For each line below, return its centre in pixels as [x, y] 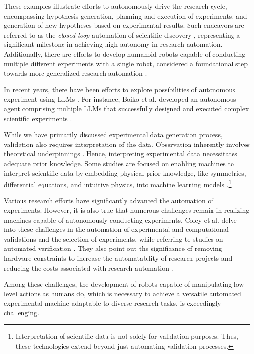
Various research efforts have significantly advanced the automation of [109, 200]
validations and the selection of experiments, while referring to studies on [114, 239]
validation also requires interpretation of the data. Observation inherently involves [127, 144]
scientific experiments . [38, 118]
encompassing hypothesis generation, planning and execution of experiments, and [126, 15]
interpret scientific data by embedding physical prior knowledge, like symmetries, [125, 173]
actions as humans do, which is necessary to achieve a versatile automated [130, 293]
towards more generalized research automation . [75, 73]
